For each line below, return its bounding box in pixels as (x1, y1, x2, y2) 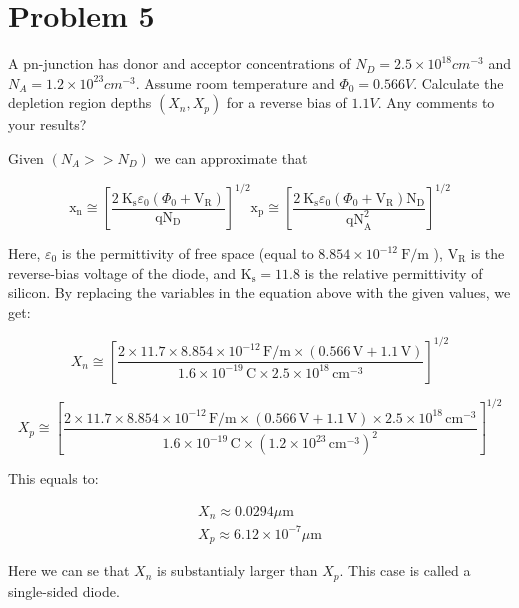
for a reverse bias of (226, 92, 347, 113)
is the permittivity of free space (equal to (61, 243, 314, 263)
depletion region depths (8, 92, 152, 113)
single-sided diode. (8, 580, 120, 601)
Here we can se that (8, 560, 130, 581)
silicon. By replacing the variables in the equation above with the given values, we (8, 282, 511, 303)
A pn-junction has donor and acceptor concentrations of (8, 53, 351, 74)
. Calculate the (413, 72, 504, 93)
